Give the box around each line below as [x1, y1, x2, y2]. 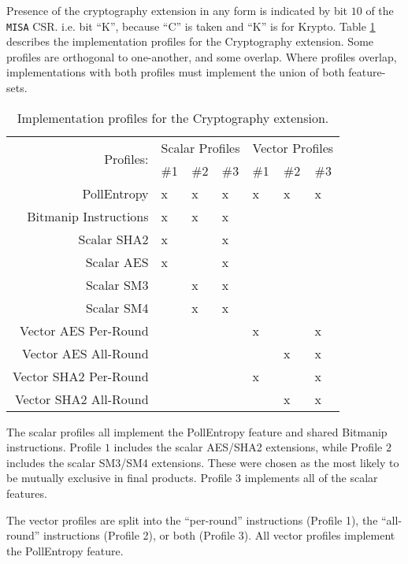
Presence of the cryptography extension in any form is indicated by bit [6, 2, 348, 18]
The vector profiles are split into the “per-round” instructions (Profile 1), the [6, 511, 378, 528]
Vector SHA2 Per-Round [13, 366, 149, 385]
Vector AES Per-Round [20, 321, 149, 340]
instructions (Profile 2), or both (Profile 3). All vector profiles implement [43, 527, 395, 544]
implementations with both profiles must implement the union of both [6, 64, 345, 80]
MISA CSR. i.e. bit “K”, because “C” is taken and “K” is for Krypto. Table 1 [6, 17, 376, 34]
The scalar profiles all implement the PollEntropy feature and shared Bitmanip [6, 423, 388, 440]
